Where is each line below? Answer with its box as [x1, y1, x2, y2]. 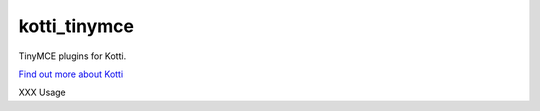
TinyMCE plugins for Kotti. [18, 50, 127, 62]
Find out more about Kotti [18, 68, 124, 80]
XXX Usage [18, 86, 67, 99]
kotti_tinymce [18, 15, 135, 37]
